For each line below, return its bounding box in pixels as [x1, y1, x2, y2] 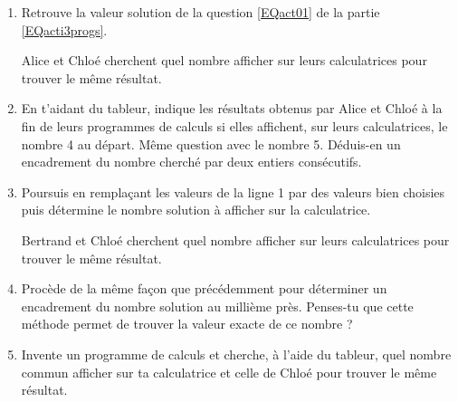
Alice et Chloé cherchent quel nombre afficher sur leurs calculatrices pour [21, 51, 427, 70]
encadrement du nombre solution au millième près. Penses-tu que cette [21, 296, 414, 315]
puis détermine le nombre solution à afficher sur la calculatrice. [21, 200, 371, 219]
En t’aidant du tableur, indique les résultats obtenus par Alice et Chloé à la [21, 99, 443, 118]
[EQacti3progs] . [21, 20, 108, 39]
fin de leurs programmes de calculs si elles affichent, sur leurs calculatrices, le [21, 116, 448, 135]
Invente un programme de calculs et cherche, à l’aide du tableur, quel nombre [21, 344, 452, 363]
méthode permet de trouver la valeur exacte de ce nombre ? [21, 314, 353, 333]
